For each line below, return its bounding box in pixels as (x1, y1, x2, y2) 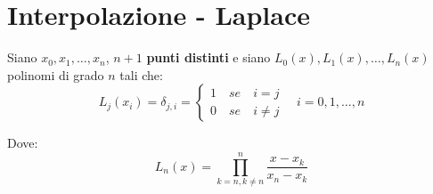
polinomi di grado (7, 65, 104, 84)
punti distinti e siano (146, 48, 271, 67)
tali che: (119, 65, 163, 84)
